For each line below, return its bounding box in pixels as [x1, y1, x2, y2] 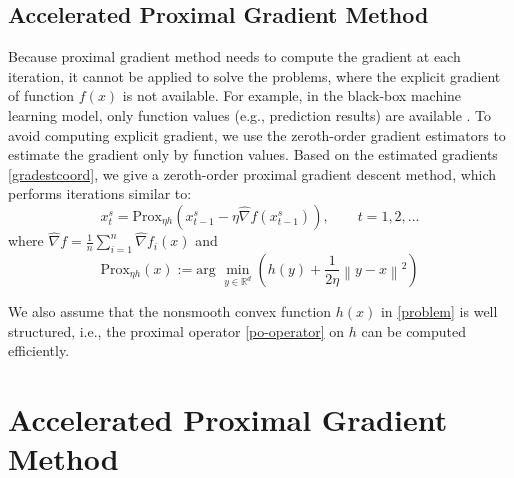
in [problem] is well [380, 300, 498, 321]
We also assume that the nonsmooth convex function [8, 300, 332, 321]
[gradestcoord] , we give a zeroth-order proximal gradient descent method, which [8, 163, 497, 184]
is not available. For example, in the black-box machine [122, 85, 462, 106]
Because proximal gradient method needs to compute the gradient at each [8, 46, 461, 67]
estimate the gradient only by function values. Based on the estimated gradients [8, 144, 498, 165]
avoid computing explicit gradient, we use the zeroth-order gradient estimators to [8, 124, 506, 145]
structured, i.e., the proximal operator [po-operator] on [8, 320, 345, 341]
